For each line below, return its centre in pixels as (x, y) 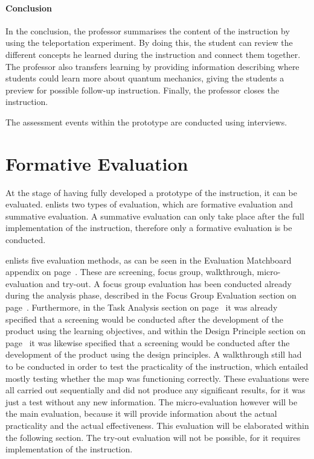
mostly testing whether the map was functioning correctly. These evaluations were (157, 378)
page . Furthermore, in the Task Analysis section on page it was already (142, 307)
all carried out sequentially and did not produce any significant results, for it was (155, 390)
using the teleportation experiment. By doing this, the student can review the (149, 43)
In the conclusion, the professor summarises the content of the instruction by (148, 30)
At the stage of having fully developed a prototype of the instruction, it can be (151, 192)
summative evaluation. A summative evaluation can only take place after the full (155, 216)
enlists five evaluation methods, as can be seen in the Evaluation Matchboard (149, 260)
